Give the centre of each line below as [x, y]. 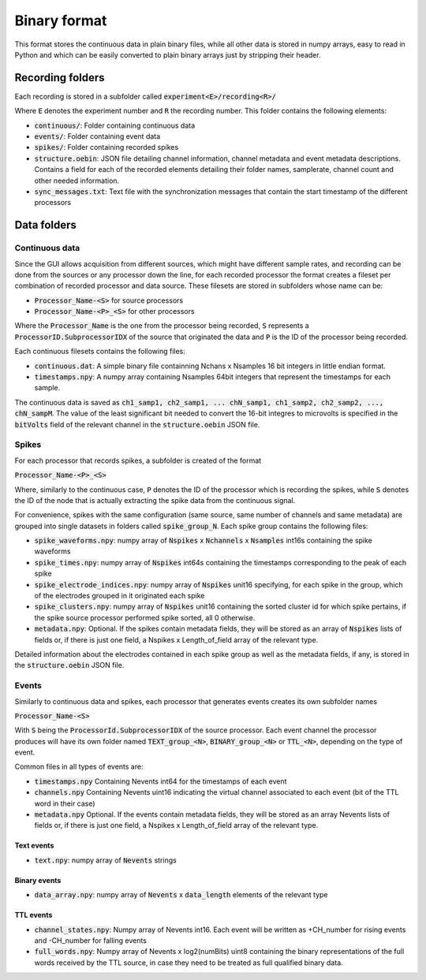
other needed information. [77, 181]
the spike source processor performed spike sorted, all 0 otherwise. [145, 617]
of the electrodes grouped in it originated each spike [120, 596]
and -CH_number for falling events [91, 940]
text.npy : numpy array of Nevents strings [105, 860]
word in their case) [65, 803]
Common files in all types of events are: [79, 767]
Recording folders [60, 78]
